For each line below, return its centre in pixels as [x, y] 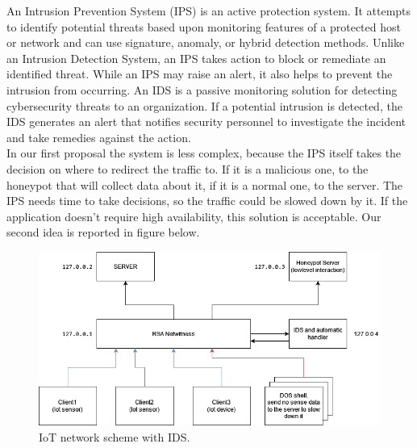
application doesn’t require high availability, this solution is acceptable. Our [194, 216]
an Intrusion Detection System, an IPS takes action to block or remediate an [196, 58]
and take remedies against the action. [99, 137]
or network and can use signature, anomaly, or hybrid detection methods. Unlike [206, 42]
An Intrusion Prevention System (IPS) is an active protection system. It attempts [209, 10]
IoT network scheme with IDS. [115, 436]
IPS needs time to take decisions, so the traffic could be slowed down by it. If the [207, 201]
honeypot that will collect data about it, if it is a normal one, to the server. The [205, 184]
